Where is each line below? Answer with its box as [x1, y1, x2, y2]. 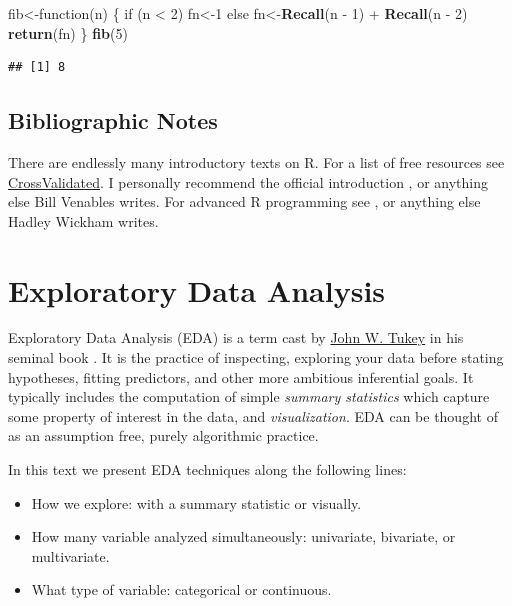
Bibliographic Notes [8, 105, 218, 136]
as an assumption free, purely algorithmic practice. [8, 425, 319, 446]
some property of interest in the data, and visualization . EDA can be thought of [8, 405, 498, 426]
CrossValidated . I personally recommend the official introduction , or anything [8, 171, 488, 192]
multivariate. [31, 545, 110, 566]
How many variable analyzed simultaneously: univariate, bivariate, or [31, 526, 456, 547]
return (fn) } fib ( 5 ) [8, 22, 128, 43]
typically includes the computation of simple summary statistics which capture [8, 386, 490, 407]
